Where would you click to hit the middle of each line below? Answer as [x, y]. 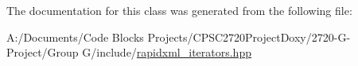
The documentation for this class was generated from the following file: [179, 10]
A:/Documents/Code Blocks [75, 37]
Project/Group [43, 52]
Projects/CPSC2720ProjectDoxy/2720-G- [249, 37]
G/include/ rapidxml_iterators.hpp [167, 52]
